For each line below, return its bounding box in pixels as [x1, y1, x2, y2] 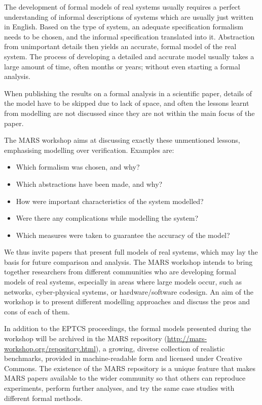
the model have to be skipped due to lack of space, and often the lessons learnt [4, 98, 249, 108]
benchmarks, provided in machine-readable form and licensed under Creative [4, 353, 242, 363]
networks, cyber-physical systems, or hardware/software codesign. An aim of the [4, 286, 253, 297]
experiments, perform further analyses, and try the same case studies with [4, 383, 235, 393]
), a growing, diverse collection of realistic [95, 343, 225, 353]
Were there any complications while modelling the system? [16, 213, 199, 223]
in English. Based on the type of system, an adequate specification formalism [4, 21, 243, 32]
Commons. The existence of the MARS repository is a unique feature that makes [4, 362, 256, 373]
